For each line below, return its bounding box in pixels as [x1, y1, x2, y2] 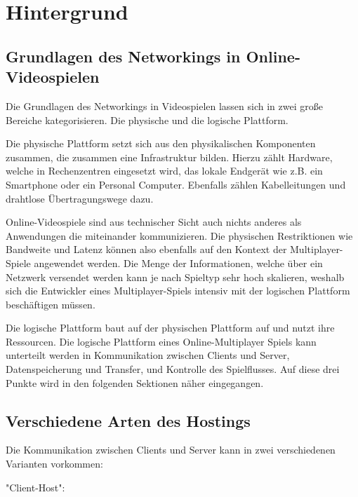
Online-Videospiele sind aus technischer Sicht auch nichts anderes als [6, 215, 302, 229]
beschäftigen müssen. [6, 297, 95, 311]
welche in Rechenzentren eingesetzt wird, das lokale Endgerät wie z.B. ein [6, 163, 323, 178]
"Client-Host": [6, 479, 65, 494]
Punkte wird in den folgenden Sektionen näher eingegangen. [6, 375, 264, 390]
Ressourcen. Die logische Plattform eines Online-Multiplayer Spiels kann [6, 334, 317, 348]
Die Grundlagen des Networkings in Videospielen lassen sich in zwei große [6, 98, 323, 113]
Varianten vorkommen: [6, 456, 103, 471]
